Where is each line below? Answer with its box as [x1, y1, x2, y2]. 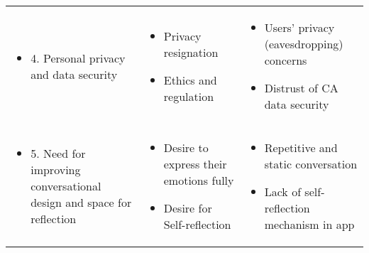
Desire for [163, 200, 212, 216]
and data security [31, 65, 118, 82]
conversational [31, 178, 101, 194]
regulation [163, 87, 214, 104]
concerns [264, 52, 307, 68]
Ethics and [163, 71, 217, 88]
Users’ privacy [264, 19, 335, 36]
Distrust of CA [264, 80, 338, 96]
